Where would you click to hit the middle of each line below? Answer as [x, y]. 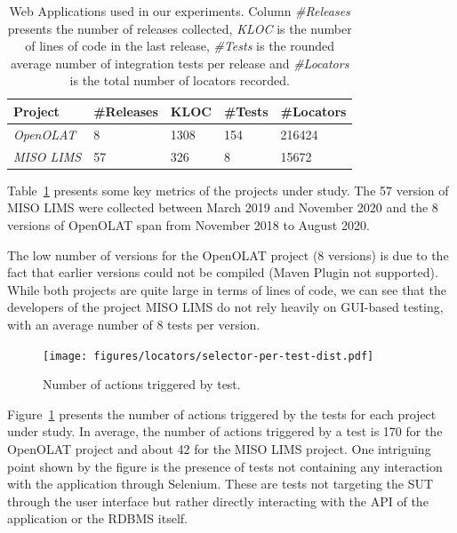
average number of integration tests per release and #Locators [180, 63]
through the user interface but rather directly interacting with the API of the [218, 501]
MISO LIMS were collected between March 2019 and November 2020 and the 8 [223, 207]
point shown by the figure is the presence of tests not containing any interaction [225, 466]
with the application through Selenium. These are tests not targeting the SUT [220, 484]
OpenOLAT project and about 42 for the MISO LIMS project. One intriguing [219, 448]
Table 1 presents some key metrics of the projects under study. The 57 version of [228, 190]
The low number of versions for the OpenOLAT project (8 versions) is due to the [228, 255]
